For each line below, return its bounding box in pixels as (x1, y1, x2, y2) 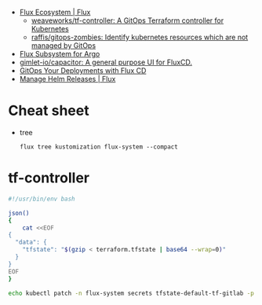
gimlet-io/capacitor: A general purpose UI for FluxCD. (19, 57, 193, 67)
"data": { (15, 238, 47, 247)
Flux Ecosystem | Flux (19, 8, 91, 17)
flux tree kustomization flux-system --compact (19, 142, 178, 151)
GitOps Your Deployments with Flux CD (19, 66, 147, 75)
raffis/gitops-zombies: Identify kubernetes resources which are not (31, 32, 249, 42)
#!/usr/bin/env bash (8, 195, 76, 203)
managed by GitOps (31, 41, 96, 50)
